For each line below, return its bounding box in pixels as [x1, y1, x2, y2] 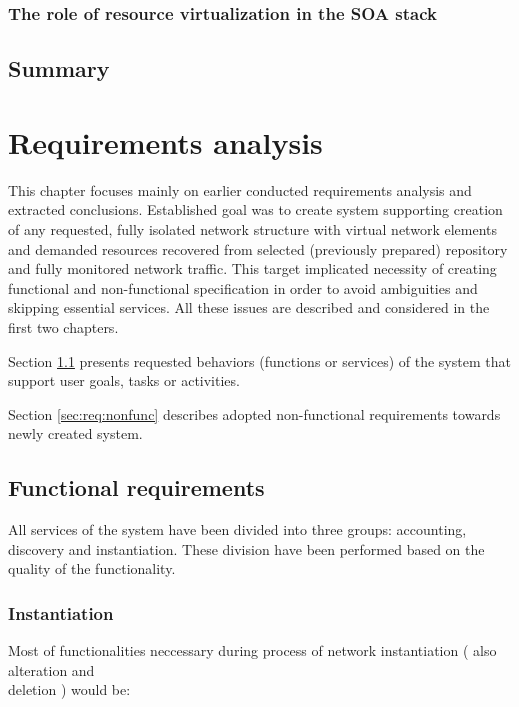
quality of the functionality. [8, 558, 176, 579]
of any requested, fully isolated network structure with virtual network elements [8, 218, 497, 239]
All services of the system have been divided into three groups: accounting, [8, 519, 467, 540]
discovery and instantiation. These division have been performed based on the [8, 538, 485, 559]
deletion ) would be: [8, 679, 131, 700]
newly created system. [8, 423, 143, 444]
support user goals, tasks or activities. [8, 370, 240, 391]
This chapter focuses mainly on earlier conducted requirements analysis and [8, 179, 472, 200]
